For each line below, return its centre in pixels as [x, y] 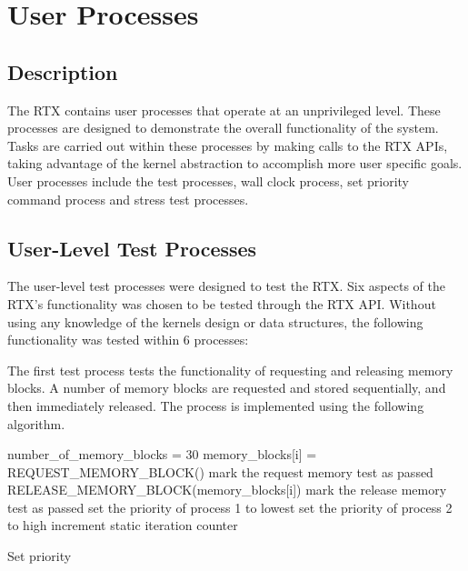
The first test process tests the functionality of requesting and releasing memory [230, 370]
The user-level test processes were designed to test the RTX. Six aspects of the [226, 286]
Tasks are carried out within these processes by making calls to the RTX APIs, [228, 145]
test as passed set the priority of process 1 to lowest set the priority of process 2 [230, 507]
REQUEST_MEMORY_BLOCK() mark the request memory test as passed [220, 471]
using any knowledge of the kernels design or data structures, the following [215, 321]
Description [63, 71]
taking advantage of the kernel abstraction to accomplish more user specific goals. [235, 163]
